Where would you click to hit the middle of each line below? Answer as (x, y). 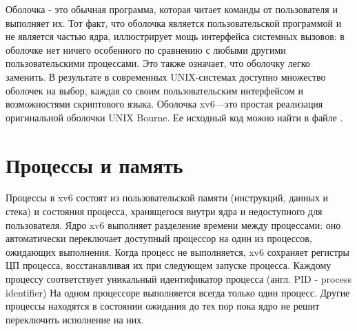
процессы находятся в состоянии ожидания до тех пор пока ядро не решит (163, 306)
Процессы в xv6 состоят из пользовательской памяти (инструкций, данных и (167, 198)
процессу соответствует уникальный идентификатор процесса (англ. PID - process (178, 279)
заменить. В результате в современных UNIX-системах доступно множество (166, 76)
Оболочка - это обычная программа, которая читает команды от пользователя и (172, 9)
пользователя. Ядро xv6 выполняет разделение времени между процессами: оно (173, 224)
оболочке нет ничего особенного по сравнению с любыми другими (146, 49)
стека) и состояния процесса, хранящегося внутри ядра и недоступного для (164, 211)
